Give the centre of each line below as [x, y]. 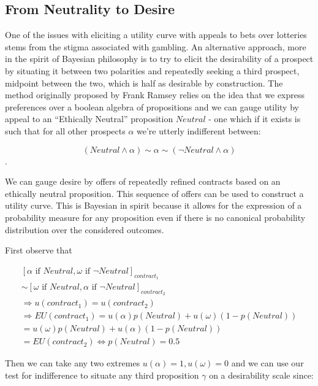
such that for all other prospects [65, 130]
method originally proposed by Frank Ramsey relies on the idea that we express [155, 95]
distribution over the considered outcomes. [85, 229]
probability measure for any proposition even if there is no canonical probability [155, 217]
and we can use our [267, 363]
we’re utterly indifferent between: [199, 130]
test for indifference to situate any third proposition [102, 375]
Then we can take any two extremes [73, 363]
